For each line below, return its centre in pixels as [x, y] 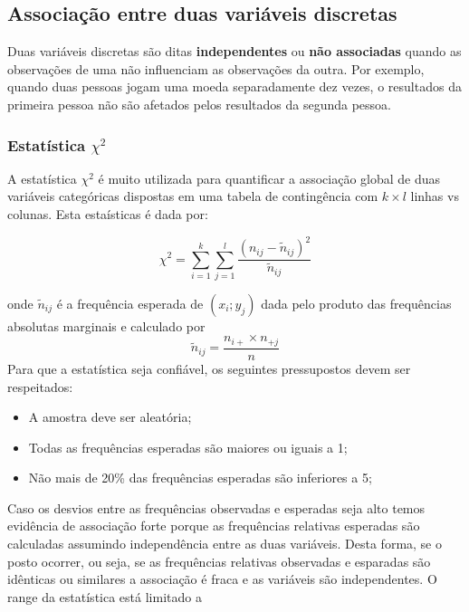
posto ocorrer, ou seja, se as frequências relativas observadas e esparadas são [219, 561]
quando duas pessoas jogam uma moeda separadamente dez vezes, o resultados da [234, 86]
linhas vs [435, 196]
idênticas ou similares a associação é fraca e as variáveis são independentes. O [222, 579]
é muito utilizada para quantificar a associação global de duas [269, 178]
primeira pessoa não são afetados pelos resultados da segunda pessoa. [199, 104]
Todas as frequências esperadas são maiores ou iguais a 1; [188, 447]
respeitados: [40, 386]
